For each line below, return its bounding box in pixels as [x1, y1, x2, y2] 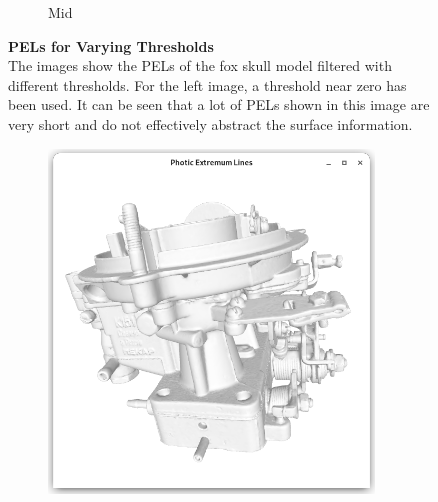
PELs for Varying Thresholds [8, 35, 214, 56]
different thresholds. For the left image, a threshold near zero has [8, 74, 407, 95]
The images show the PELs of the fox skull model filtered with [8, 55, 392, 76]
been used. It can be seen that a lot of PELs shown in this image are [8, 94, 430, 115]
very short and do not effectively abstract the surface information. [8, 113, 413, 134]
